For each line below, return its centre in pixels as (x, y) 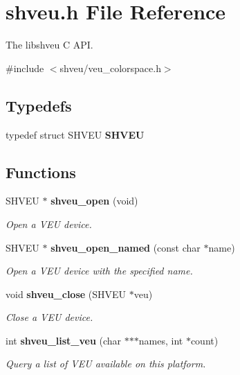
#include (25, 68)
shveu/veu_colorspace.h (110, 68)
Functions (41, 172)
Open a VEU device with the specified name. (99, 271)
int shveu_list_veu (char (64, 340)
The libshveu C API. (49, 45)
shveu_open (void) (94, 201)
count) (204, 340)
